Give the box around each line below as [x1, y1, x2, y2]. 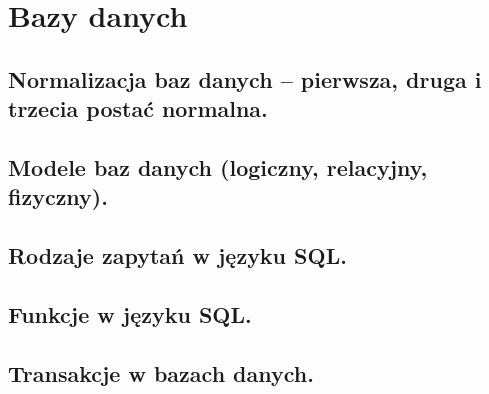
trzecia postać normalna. [8, 93, 268, 124]
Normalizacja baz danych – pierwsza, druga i [8, 63, 482, 94]
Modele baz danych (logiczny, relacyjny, [8, 151, 428, 182]
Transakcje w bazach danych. [8, 357, 314, 388]
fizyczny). [8, 181, 108, 212]
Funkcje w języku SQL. [8, 298, 252, 329]
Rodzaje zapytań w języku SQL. [8, 240, 347, 271]
